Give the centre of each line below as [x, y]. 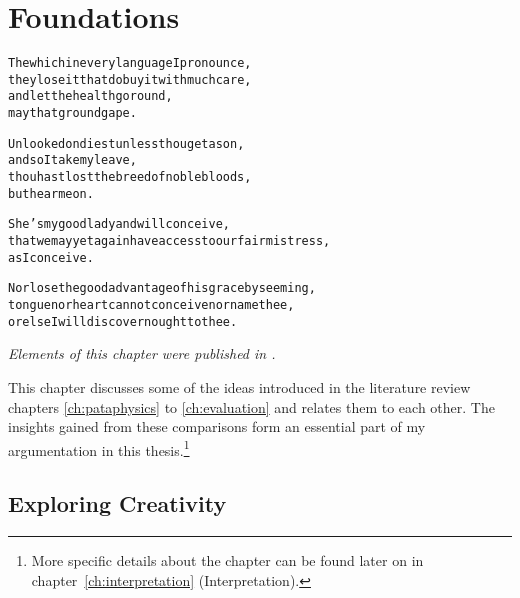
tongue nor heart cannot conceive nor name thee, [151, 305]
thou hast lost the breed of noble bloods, [130, 177]
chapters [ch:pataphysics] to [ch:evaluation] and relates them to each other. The [251, 406]
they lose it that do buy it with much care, [130, 79]
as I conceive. [51, 257]
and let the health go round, [90, 96]
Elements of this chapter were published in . [142, 353]
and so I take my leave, [72, 160]
